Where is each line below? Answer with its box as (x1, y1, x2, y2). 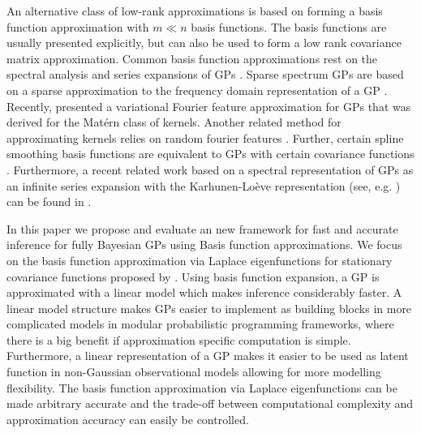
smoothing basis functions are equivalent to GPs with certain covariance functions (6, 145, 415, 162)
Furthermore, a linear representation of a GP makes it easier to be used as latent (6, 347, 409, 364)
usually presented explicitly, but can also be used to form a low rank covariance (6, 34, 402, 51)
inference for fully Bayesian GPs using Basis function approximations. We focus (6, 236, 402, 253)
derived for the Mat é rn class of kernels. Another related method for (6, 114, 342, 131)
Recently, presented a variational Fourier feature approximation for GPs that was (6, 97, 411, 114)
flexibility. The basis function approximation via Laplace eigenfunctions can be (6, 379, 397, 396)
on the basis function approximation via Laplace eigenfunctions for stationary (6, 251, 393, 268)
